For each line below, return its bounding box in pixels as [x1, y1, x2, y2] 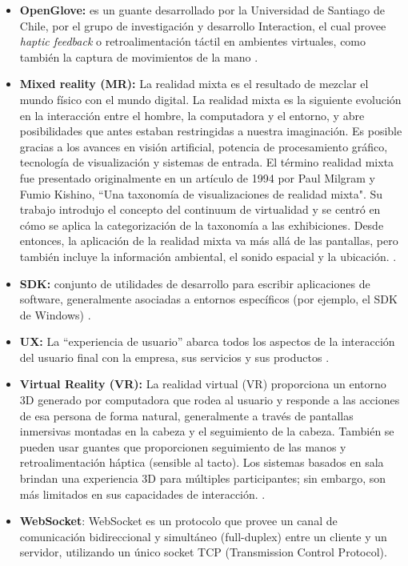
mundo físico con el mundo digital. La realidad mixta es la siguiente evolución [19, 90, 402, 107]
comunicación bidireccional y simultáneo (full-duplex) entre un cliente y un [19, 528, 387, 544]
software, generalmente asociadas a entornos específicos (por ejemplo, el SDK [19, 291, 398, 307]
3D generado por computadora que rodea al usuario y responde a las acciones [19, 391, 400, 408]
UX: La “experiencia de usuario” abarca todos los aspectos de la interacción [19, 333, 395, 350]
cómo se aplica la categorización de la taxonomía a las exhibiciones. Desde [19, 216, 384, 233]
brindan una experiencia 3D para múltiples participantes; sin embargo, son [19, 470, 386, 487]
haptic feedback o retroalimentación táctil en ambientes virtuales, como [19, 33, 366, 50]
